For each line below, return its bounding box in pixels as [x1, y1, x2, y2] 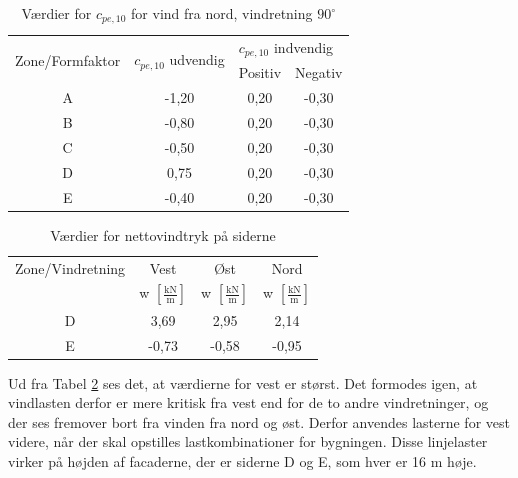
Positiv [238, 62, 282, 83]
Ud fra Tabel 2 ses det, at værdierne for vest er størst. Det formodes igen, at [8, 372, 478, 393]
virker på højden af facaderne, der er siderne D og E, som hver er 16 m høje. [8, 450, 477, 471]
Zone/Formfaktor [15, 49, 121, 70]
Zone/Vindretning [15, 257, 126, 278]
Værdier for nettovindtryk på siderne [50, 224, 276, 245]
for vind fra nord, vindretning [131, 3, 313, 23]
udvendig [169, 49, 225, 70]
